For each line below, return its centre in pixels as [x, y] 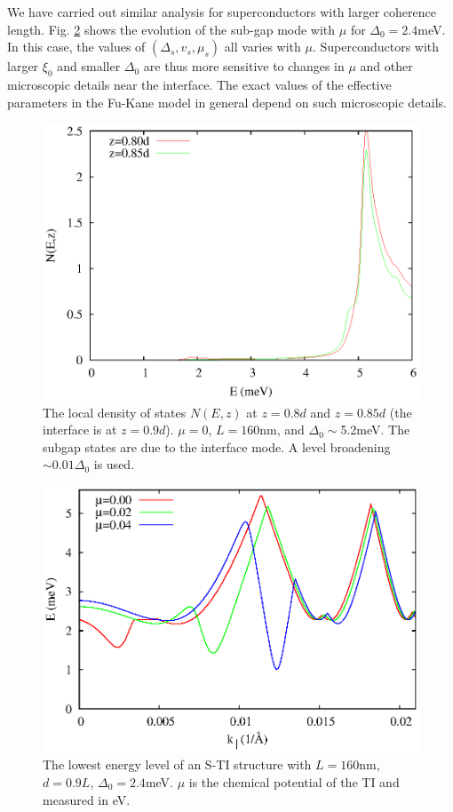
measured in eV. [87, 799]
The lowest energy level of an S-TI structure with [177, 764]
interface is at [80, 430]
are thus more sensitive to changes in [244, 66]
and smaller [89, 66]
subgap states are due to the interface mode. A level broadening [217, 446]
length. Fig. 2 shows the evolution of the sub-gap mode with [171, 29]
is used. [114, 464]
